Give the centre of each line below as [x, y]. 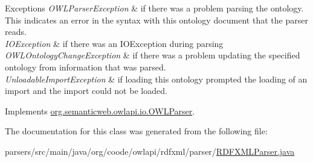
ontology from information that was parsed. [86, 67]
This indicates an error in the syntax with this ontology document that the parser [156, 20]
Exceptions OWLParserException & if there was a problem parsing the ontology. [154, 8]
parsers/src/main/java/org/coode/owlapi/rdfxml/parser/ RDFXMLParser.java [150, 151]
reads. [16, 32]
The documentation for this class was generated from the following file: [136, 131]
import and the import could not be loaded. [86, 91]
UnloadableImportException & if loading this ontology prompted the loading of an [156, 79]
